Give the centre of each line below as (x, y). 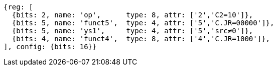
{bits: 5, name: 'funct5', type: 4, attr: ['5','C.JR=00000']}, (143, 23)
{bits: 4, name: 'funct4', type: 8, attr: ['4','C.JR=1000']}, (141, 39)
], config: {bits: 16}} (50, 47)
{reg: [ (19, 7)
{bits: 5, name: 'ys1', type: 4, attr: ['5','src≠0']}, (132, 31)
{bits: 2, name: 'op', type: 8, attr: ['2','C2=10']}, (132, 15)
